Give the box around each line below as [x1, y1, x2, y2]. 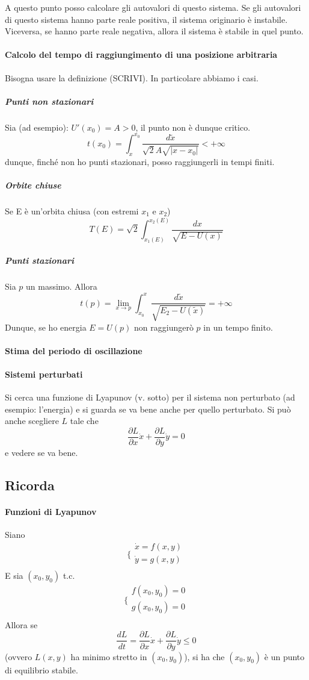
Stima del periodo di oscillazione [5, 344, 142, 357]
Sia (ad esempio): [5, 120, 69, 133]
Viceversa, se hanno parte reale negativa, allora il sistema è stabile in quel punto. [5, 25, 304, 37]
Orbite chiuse [5, 179, 61, 191]
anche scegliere [5, 414, 59, 427]
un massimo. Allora [26, 280, 97, 293]
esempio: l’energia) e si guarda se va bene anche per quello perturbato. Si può [5, 402, 291, 415]
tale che [70, 414, 99, 427]
